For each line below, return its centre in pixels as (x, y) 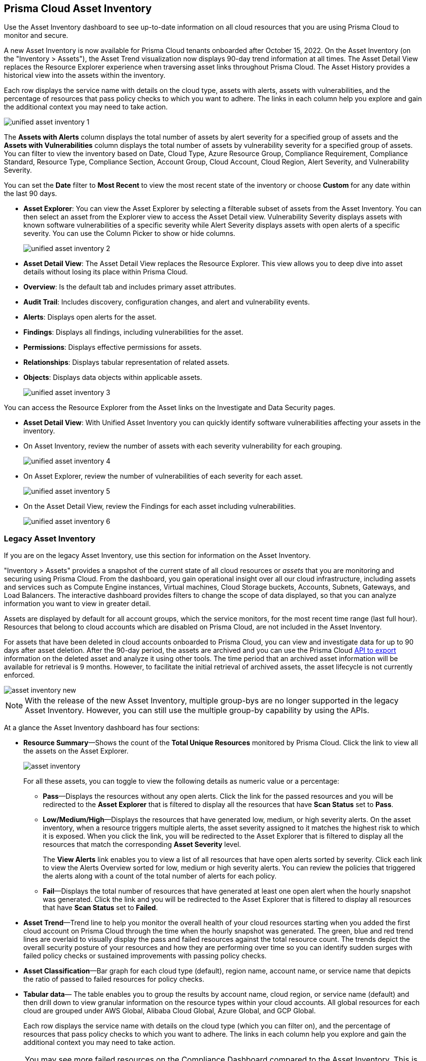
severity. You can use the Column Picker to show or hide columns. (129, 234)
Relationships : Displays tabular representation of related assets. (126, 362)
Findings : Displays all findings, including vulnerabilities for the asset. (133, 332)
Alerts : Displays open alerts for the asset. (90, 317)
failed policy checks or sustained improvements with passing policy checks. (145, 956)
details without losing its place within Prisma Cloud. (106, 272)
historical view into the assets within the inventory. (85, 75)
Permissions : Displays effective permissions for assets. (113, 347)
